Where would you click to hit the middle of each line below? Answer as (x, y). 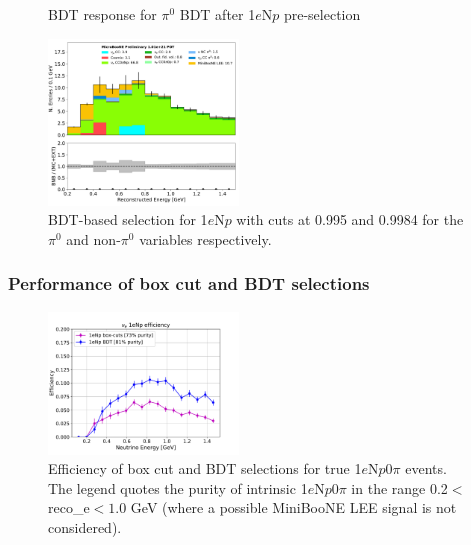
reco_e (69, 507)
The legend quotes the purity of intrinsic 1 (178, 487)
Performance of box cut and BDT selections (189, 283)
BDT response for (102, 14)
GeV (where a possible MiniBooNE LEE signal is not (293, 507)
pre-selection (322, 14)
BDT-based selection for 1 (128, 219)
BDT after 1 (217, 14)
